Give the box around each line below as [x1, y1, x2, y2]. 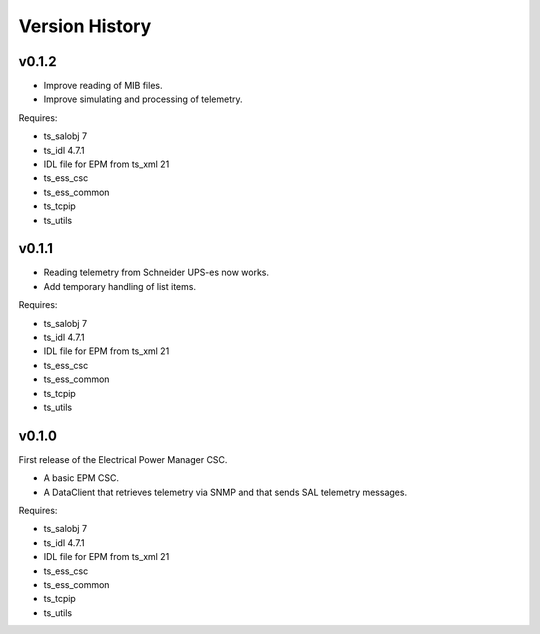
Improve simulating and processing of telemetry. [43, 93, 244, 105]
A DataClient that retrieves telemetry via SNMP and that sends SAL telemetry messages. [43, 486, 408, 498]
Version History [18, 15, 152, 37]
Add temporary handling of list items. [43, 280, 197, 292]
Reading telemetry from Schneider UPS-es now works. [43, 266, 270, 279]
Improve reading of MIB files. [43, 80, 163, 92]
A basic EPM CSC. [43, 472, 120, 484]
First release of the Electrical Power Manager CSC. [18, 453, 228, 465]
